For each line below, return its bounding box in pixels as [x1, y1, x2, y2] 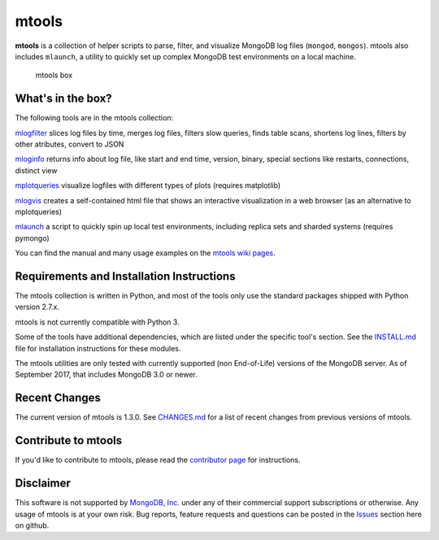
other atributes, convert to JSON [15, 139, 124, 150]
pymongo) [15, 233, 50, 243]
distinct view [15, 165, 58, 175]
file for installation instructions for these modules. [15, 343, 181, 353]
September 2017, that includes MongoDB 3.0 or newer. [15, 370, 198, 380]
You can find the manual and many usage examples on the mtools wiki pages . [15, 248, 276, 258]
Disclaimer [15, 477, 71, 490]
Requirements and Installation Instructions [15, 269, 236, 283]
